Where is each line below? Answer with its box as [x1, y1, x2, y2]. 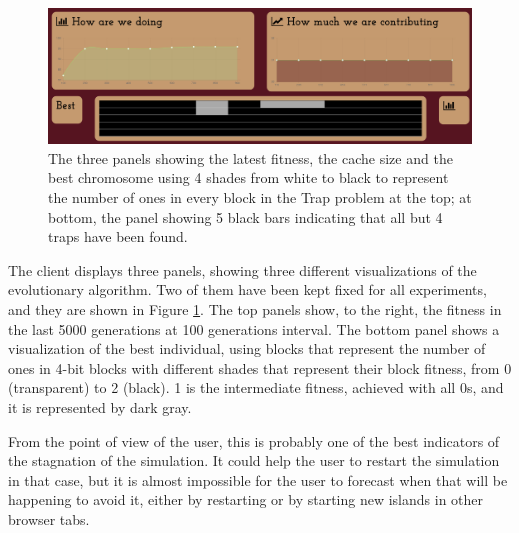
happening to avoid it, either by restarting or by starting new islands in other [8, 489, 484, 510]
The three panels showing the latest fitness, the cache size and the [48, 147, 453, 168]
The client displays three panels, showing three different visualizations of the [8, 259, 477, 280]
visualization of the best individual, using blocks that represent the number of [8, 338, 486, 359]
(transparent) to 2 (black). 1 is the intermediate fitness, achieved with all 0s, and [8, 377, 504, 398]
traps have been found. [48, 226, 188, 247]
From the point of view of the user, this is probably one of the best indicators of [8, 430, 500, 451]
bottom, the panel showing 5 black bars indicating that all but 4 [48, 206, 443, 227]
